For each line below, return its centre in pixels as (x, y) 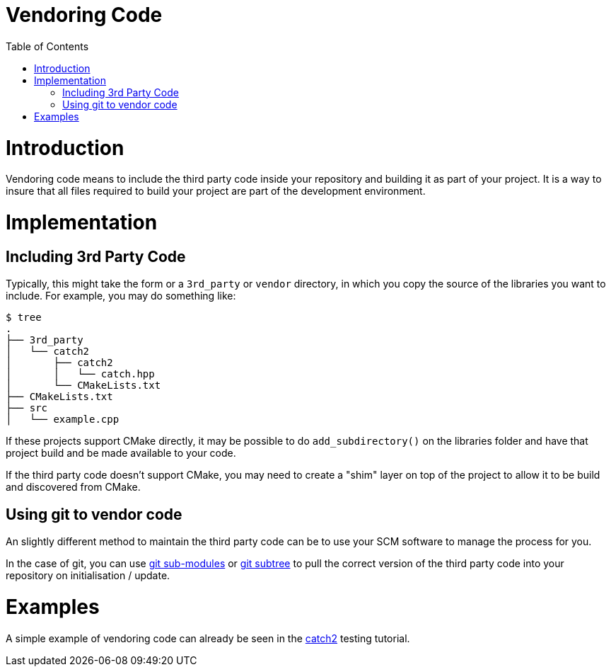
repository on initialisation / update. (88, 576)
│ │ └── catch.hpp (80, 374)
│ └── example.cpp (63, 420)
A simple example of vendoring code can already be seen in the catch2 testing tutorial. (208, 638)
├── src (27, 408)
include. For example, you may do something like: (121, 296)
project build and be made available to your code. (121, 453)
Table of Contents (47, 46)
